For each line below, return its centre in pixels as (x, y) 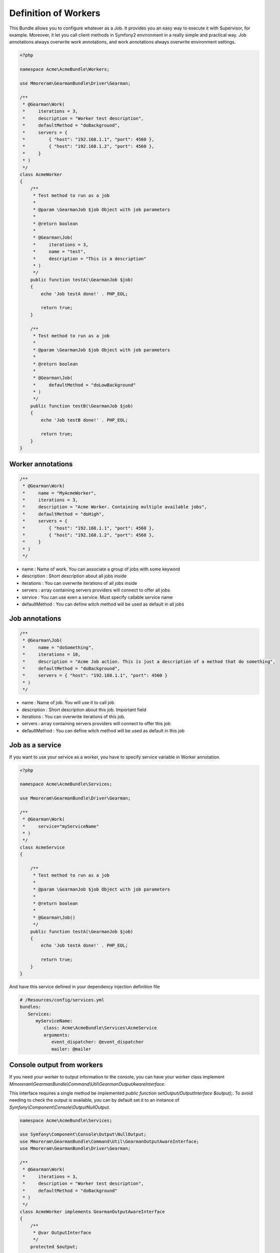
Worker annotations (41, 464)
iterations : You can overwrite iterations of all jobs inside (79, 583)
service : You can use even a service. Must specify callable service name (97, 597)
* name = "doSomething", (58, 647)
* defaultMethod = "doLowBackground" (84, 385)
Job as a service (35, 745)
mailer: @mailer (71, 1049)
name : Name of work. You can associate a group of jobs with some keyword (101, 569)
